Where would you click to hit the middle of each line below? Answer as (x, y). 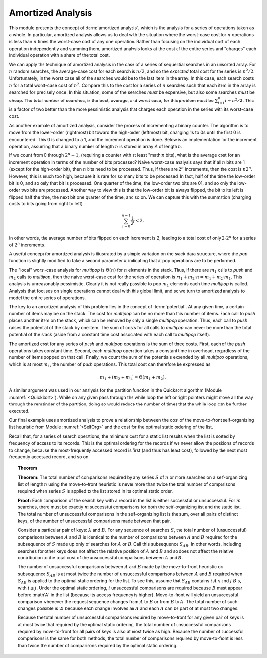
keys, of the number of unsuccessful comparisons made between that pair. (94, 521)
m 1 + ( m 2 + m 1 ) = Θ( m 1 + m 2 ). (133, 378)
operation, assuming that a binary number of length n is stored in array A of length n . (96, 146)
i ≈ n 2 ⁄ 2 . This (240, 100)
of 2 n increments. (27, 244)
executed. (19, 411)
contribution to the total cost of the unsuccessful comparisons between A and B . (100, 558)
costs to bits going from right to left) (46, 204)
